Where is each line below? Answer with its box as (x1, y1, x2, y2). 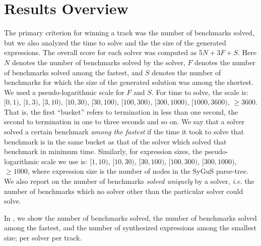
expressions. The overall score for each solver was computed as (4, 47, 197, 58)
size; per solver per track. (4, 232, 82, 242)
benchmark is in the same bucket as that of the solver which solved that (4, 136, 227, 146)
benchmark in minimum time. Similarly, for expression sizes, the (4, 146, 203, 157)
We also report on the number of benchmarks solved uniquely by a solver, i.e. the (4, 176, 254, 186)
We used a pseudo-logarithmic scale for (4, 86, 124, 97)
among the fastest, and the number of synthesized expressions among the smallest (4, 222, 256, 233)
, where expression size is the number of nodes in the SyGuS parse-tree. (27, 166, 248, 176)
